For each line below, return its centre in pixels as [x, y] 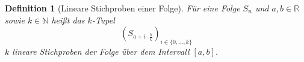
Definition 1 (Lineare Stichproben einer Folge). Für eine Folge [123, 8]
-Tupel [103, 20]
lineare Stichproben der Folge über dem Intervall [101, 51]
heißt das [68, 20]
